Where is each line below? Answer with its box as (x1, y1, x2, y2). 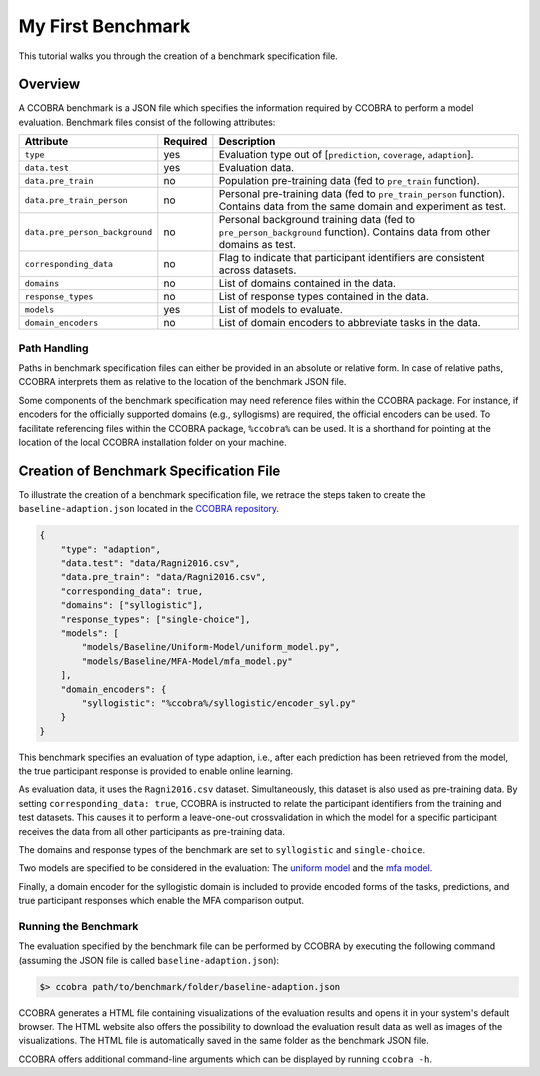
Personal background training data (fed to (218, 213, 415, 227)
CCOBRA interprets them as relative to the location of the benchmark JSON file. (18, 376, 347, 388)
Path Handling (18, 341, 89, 355)
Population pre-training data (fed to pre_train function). (218, 174, 480, 188)
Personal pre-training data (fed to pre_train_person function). (218, 187, 505, 201)
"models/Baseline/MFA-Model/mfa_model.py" (81, 655, 294, 667)
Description (218, 135, 276, 149)
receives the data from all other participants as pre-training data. (18, 825, 285, 837)
